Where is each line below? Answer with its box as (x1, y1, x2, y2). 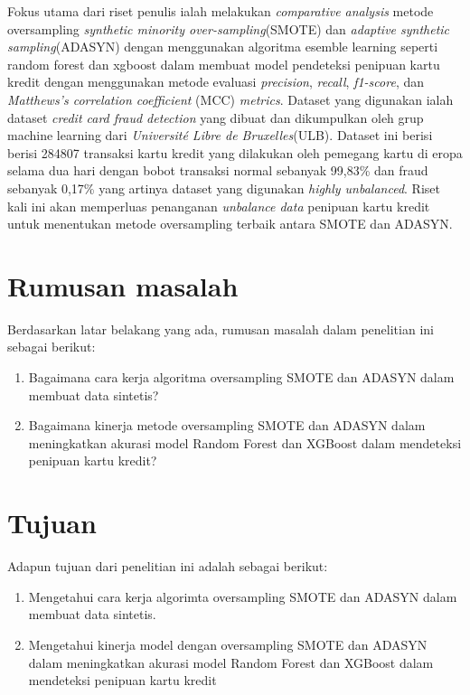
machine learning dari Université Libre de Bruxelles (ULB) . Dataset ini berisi (7, 126, 433, 145)
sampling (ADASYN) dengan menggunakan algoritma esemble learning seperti (7, 37, 438, 56)
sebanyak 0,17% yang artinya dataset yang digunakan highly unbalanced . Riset (7, 178, 440, 197)
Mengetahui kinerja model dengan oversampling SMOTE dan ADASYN (28, 634, 428, 653)
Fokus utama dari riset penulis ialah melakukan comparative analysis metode (7, 2, 434, 20)
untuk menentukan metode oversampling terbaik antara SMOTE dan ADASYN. (7, 214, 453, 233)
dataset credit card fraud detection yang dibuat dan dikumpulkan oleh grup (7, 108, 424, 127)
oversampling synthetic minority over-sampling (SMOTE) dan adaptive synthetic (7, 19, 450, 38)
